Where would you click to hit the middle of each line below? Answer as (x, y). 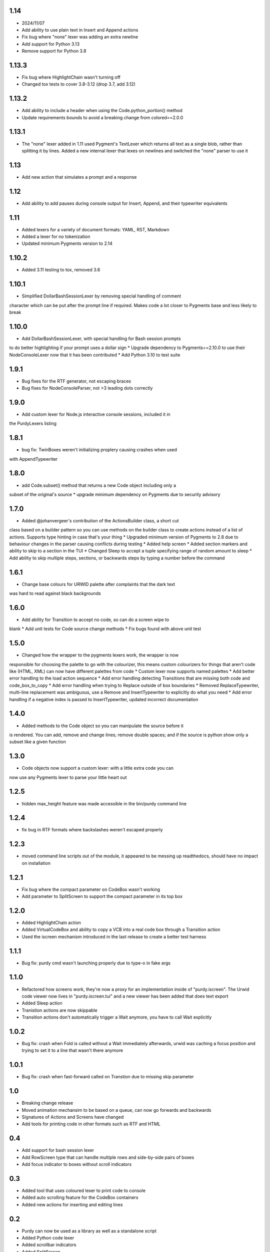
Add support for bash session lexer (58, 1150)
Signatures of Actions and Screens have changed (73, 1117)
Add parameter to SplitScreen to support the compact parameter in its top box (102, 896)
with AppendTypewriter (33, 459)
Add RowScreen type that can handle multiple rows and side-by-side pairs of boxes (108, 1157)
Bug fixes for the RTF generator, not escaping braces (76, 381)
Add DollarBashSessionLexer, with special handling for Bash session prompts (101, 339)
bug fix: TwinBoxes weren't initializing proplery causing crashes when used (99, 450)
